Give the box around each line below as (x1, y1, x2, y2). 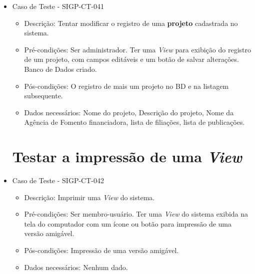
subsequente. (24, 90, 63, 101)
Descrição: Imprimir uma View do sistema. (24, 192, 155, 202)
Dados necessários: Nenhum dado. (24, 262, 128, 272)
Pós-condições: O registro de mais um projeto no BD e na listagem (24, 80, 229, 91)
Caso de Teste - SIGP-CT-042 (12, 175, 104, 186)
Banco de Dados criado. (24, 63, 97, 74)
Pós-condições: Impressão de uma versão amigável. (24, 245, 179, 256)
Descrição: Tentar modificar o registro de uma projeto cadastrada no (24, 17, 238, 28)
